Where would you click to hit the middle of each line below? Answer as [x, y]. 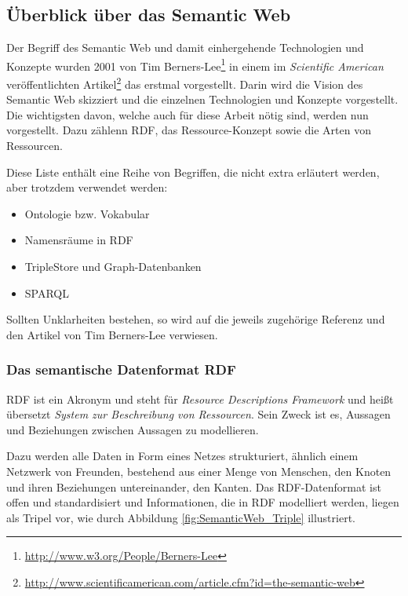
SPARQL [47, 293]
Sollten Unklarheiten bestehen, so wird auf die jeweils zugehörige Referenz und [196, 319]
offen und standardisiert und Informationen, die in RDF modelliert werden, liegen [203, 502]
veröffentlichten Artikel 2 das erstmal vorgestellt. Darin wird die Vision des [185, 83]
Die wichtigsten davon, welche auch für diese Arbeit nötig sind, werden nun [188, 114]
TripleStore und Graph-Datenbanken [113, 267]
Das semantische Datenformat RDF [121, 369]
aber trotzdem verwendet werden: [87, 187]
